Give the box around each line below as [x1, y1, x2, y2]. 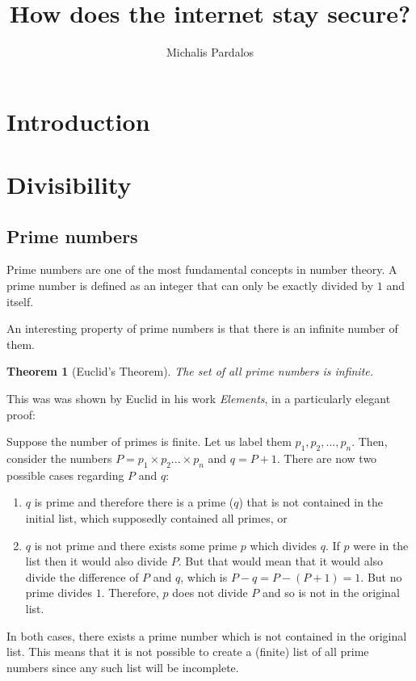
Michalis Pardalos [166, 44, 254, 61]
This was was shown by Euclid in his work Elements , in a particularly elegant [6, 390, 391, 407]
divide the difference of [25, 568, 139, 585]
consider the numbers [6, 450, 112, 467]
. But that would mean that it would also [178, 553, 384, 570]
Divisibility [6, 168, 132, 201]
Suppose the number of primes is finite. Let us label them [6, 433, 292, 450]
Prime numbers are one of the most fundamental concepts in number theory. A [6, 261, 397, 278]
